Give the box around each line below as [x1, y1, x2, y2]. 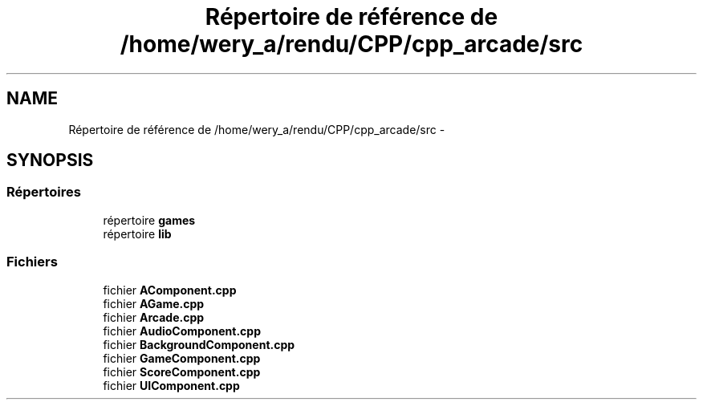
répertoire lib [103, 226, 172, 241]
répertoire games [103, 213, 196, 227]
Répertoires [6, 184, 81, 201]
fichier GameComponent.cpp [103, 351, 261, 365]
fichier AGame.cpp [103, 296, 205, 311]
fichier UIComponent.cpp [103, 378, 240, 392]
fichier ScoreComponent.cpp [103, 364, 261, 379]
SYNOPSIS [6, 150, 94, 171]
